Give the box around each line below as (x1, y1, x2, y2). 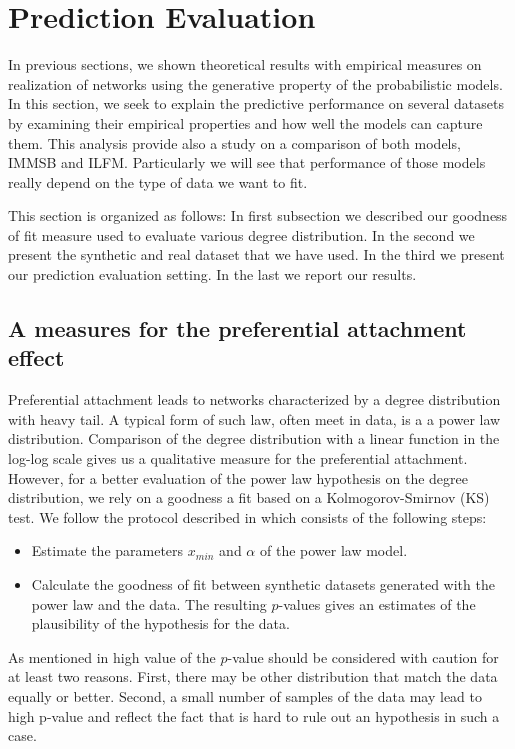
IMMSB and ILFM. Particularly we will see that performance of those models (8, 152, 486, 173)
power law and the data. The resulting (31, 593, 267, 614)
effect (8, 342, 65, 373)
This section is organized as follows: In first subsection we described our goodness (8, 205, 508, 226)
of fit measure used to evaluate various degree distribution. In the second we (8, 224, 475, 245)
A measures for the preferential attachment (8, 313, 467, 344)
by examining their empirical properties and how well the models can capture (8, 112, 483, 133)
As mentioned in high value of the (8, 646, 216, 667)
